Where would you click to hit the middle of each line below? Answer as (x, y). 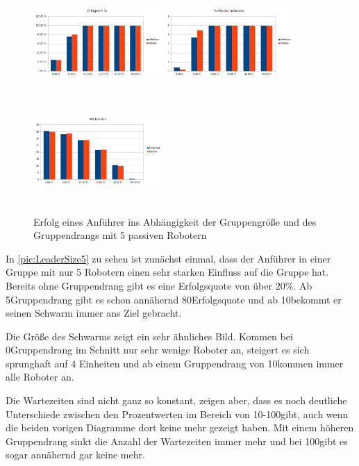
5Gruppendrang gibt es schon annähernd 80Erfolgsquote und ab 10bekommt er (174, 299)
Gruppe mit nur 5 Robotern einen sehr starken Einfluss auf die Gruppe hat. (167, 272)
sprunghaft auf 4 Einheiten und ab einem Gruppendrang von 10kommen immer (175, 363)
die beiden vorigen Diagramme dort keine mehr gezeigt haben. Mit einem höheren (180, 427)
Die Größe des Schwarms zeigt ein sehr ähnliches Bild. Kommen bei (149, 336)
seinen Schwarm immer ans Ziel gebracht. (94, 313)
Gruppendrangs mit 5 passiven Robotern (120, 235)
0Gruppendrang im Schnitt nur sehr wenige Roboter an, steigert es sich (158, 350)
